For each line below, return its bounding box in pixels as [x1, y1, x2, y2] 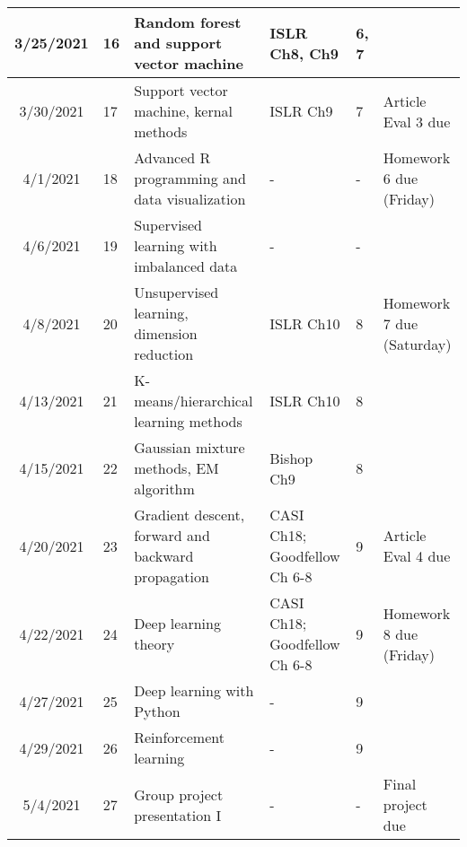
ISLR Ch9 [269, 100, 333, 121]
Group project [134, 783, 224, 805]
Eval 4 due [383, 546, 451, 566]
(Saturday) [383, 333, 452, 354]
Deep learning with [134, 680, 254, 701]
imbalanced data [134, 256, 238, 276]
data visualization [134, 188, 246, 209]
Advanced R [134, 147, 211, 168]
